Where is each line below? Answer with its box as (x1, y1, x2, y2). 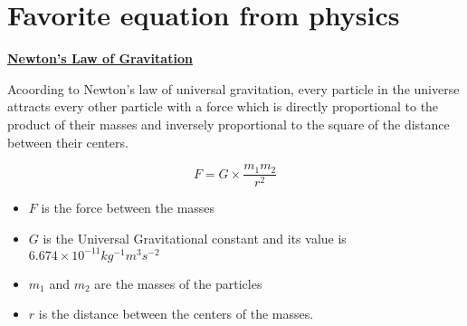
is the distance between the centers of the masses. (38, 304, 314, 323)
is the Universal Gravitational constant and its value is (43, 228, 347, 247)
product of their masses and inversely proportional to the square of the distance (7, 114, 450, 133)
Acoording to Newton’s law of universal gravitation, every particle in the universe (7, 79, 460, 98)
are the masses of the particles (94, 273, 262, 292)
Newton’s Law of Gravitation (7, 49, 193, 68)
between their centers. (7, 132, 129, 151)
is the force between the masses (41, 198, 215, 217)
